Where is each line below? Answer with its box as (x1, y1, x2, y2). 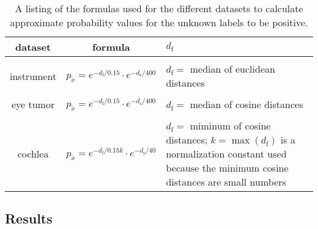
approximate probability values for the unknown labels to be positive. (10, 15, 308, 29)
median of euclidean (190, 62, 275, 76)
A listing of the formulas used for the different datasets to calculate (15, 1, 303, 15)
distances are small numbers (166, 175, 286, 189)
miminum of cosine (190, 118, 271, 133)
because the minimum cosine (166, 161, 289, 175)
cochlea (17, 147, 49, 161)
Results (5, 209, 53, 228)
